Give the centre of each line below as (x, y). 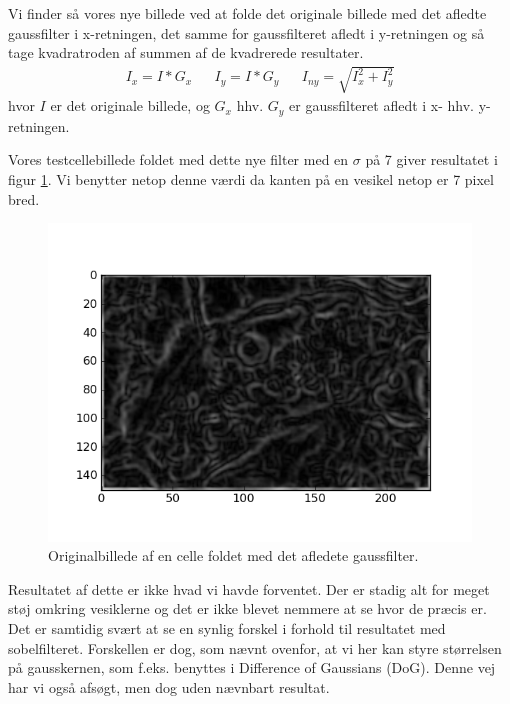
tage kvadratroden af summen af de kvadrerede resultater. (186, 52)
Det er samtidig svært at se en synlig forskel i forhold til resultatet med (227, 627)
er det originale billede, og (130, 105)
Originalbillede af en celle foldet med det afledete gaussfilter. (233, 555)
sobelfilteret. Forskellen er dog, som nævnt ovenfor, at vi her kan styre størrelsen (255, 647)
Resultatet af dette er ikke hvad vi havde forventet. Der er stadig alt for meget (249, 588)
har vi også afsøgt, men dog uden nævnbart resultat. (169, 686)
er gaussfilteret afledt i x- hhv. (382, 105)
